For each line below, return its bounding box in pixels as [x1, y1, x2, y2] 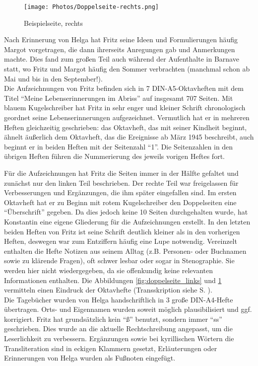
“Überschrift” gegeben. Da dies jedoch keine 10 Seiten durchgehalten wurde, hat [4, 207, 248, 217]
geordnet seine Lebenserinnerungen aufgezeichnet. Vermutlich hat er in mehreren [4, 112, 250, 122]
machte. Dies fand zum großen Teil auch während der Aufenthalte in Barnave [4, 54, 239, 64]
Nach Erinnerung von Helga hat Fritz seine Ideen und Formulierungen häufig [4, 34, 238, 45]
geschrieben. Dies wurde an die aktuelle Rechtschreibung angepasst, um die [4, 323, 233, 334]
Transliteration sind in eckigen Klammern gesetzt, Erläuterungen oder [4, 343, 217, 353]
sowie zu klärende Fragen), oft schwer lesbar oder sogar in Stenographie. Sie [4, 255, 235, 266]
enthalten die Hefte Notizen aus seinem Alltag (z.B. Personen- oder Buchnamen [4, 245, 247, 256]
